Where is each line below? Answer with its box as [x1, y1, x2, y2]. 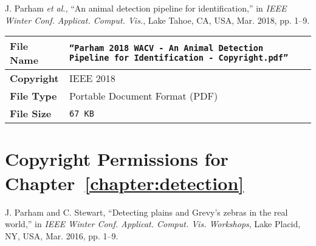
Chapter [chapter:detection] [5, 170, 244, 195]
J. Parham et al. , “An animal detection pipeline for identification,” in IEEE [5, 2, 287, 14]
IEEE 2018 [69, 71, 115, 86]
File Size [10, 106, 52, 121]
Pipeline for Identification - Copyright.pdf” [69, 53, 289, 63]
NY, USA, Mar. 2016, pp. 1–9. [5, 229, 118, 242]
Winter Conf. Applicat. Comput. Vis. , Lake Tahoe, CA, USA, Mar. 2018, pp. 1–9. [5, 13, 310, 26]
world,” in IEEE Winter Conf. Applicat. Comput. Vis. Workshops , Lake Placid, [5, 217, 301, 230]
